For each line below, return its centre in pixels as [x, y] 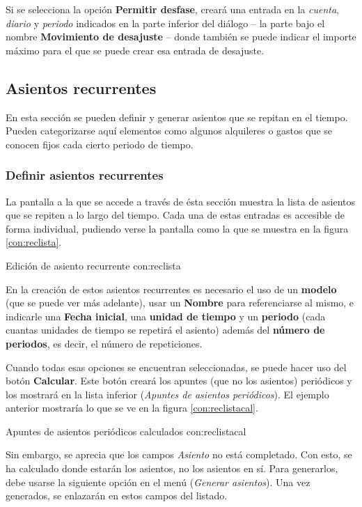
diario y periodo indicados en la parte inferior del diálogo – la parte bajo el [165, 23]
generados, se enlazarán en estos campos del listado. [117, 496]
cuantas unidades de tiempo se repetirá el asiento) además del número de [165, 330]
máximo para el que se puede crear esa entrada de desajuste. [135, 50]
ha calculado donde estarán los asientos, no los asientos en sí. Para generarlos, [172, 468]
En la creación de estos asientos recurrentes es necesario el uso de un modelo [171, 289]
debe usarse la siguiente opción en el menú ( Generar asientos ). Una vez [158, 482]
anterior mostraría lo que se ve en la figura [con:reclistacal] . [132, 408]
